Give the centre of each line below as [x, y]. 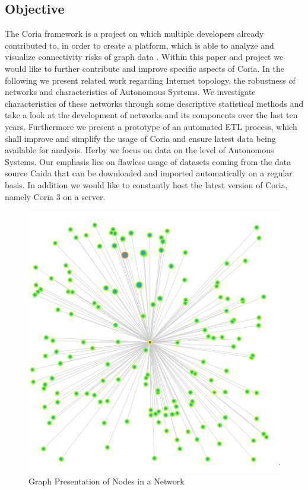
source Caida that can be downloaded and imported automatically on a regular [149, 173]
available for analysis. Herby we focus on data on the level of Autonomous [139, 150]
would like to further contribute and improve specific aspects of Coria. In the [145, 68]
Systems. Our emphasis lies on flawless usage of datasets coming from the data [148, 161]
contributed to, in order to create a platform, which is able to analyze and [139, 45]
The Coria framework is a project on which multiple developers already [134, 34]
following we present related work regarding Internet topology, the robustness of [150, 80]
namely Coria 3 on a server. [55, 196]
